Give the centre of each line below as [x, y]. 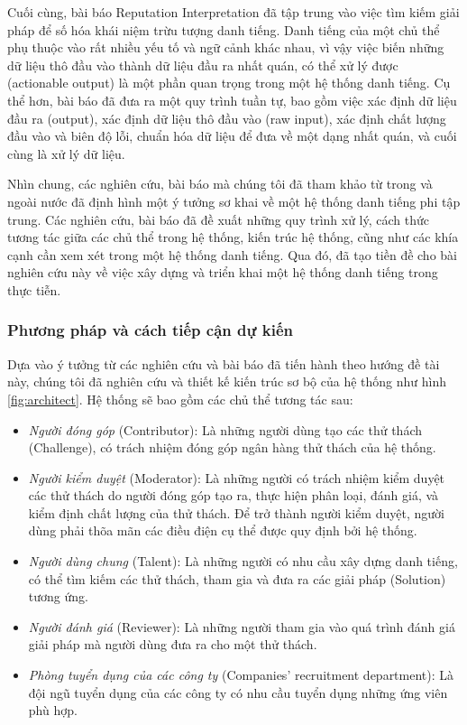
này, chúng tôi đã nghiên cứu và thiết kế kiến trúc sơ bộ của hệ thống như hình [227, 381]
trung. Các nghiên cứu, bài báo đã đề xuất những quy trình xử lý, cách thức [218, 219]
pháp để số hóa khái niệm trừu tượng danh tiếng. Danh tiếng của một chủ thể [224, 29]
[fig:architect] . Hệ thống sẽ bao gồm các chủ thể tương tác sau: [180, 399]
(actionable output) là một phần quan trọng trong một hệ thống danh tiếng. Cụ [229, 83]
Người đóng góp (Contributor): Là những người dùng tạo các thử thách [225, 429]
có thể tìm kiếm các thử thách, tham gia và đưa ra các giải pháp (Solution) [237, 578]
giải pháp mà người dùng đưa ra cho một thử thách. [173, 644]
